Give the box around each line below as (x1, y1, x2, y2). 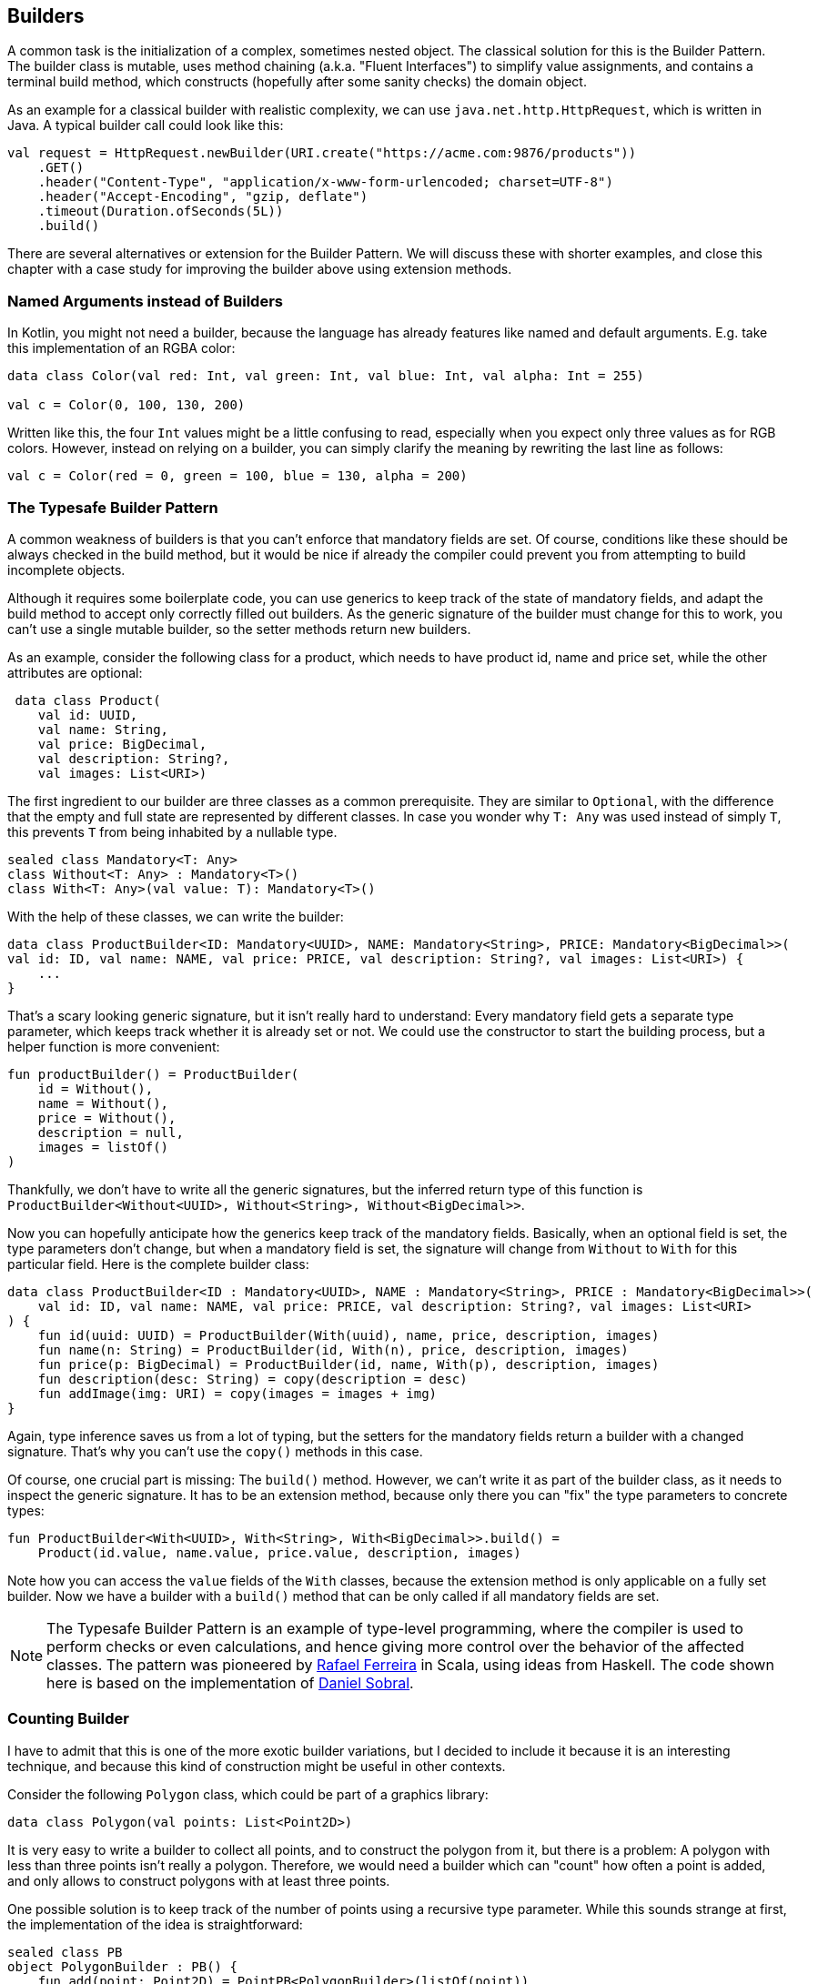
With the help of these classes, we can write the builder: (7, 908, 344, 924)
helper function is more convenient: (7, 1038, 220, 1054)
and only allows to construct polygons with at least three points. (7, 1872, 390, 1888)
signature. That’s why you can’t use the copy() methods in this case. (7, 1443, 423, 1459)
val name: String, (37, 721, 169, 737)
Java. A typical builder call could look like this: (7, 117, 284, 134)
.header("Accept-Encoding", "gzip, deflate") (37, 189, 369, 205)
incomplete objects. (7, 561, 126, 578)
